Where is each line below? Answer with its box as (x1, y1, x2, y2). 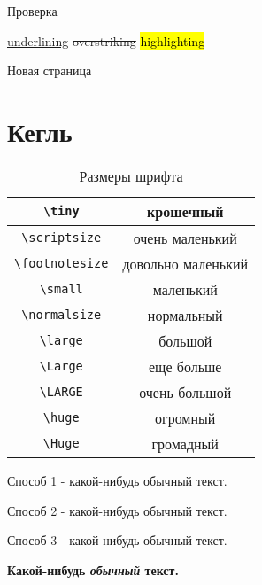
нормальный (147, 304, 223, 325)
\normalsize (21, 308, 102, 323)
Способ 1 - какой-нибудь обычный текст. (7, 471, 227, 489)
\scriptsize (21, 230, 102, 246)
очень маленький (133, 227, 237, 248)
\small (39, 282, 83, 297)
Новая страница (7, 61, 92, 80)
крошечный (147, 200, 224, 222)
